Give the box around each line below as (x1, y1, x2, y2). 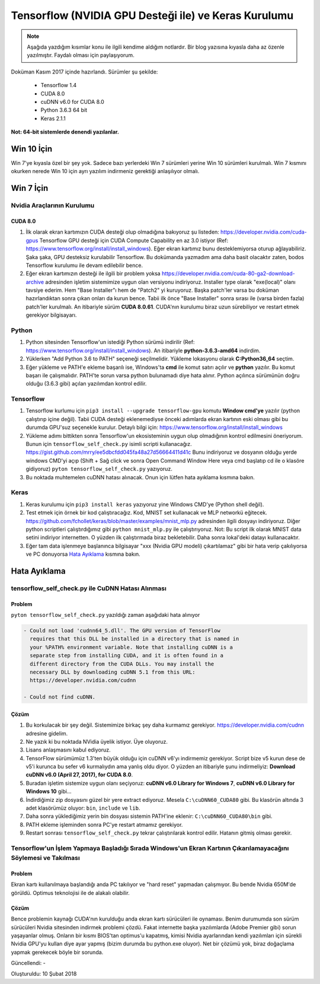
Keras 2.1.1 (40, 114, 66, 122)
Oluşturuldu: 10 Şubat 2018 (11, 970, 77, 977)
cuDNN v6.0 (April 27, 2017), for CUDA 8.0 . (25, 771, 133, 778)
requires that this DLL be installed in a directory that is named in (30, 635, 239, 642)
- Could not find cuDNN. (23, 694, 96, 700)
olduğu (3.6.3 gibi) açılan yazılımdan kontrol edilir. (25, 380, 147, 387)
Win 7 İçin (11, 183, 49, 193)
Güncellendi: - (11, 960, 46, 967)
